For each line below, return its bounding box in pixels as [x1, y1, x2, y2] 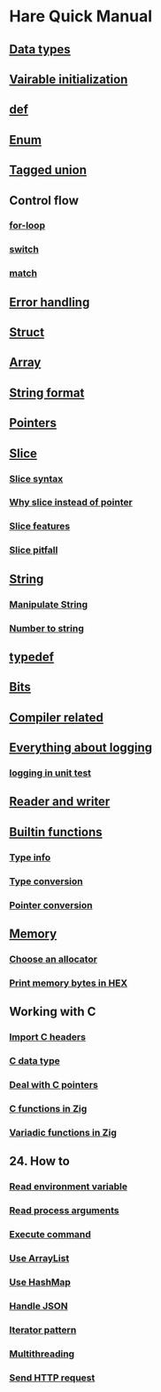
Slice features [9, 520, 71, 533]
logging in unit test [9, 767, 91, 779]
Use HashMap [9, 1275, 71, 1288]
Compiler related [9, 710, 103, 725]
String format [9, 385, 85, 400]
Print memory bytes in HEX [9, 977, 128, 989]
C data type [9, 1055, 60, 1067]
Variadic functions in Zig [9, 1126, 117, 1139]
